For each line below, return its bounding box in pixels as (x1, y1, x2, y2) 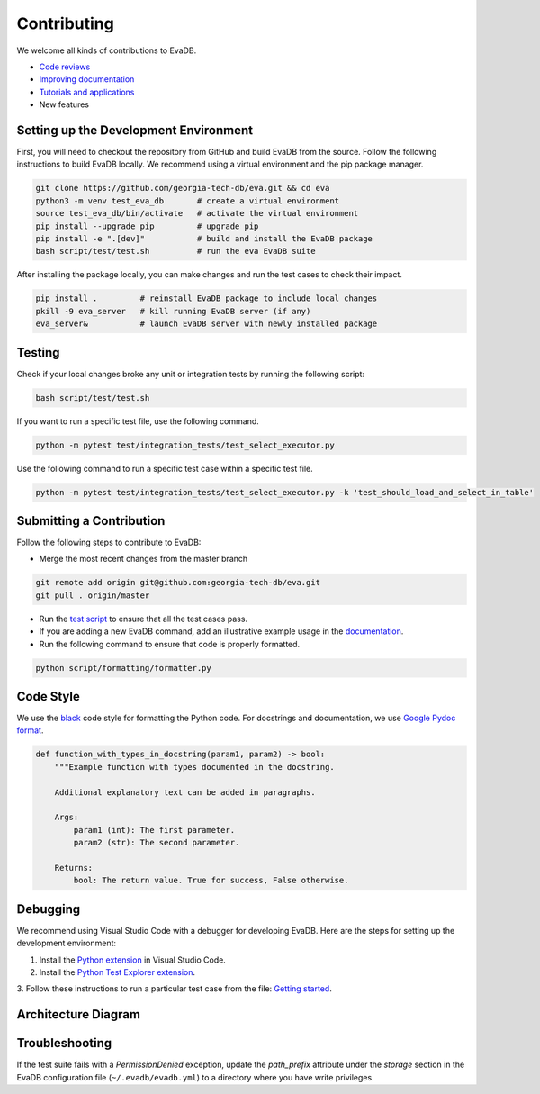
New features (39, 99, 90, 110)
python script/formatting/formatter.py (35, 663, 211, 673)
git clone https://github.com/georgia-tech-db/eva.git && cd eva (35, 183, 330, 194)
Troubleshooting (16, 1035, 112, 1051)
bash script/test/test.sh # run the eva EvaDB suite (35, 246, 316, 257)
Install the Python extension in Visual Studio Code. (39, 954, 227, 965)
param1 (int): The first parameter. (73, 825, 236, 835)
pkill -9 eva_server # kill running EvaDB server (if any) (35, 306, 311, 316)
